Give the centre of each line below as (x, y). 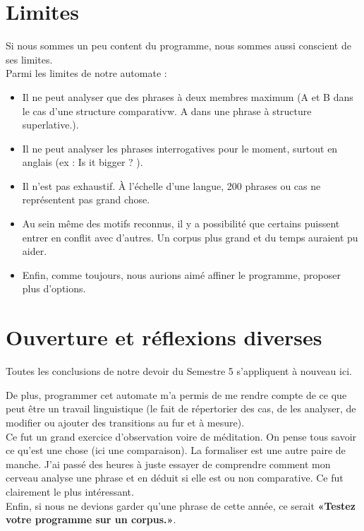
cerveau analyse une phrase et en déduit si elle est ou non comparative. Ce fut (175, 478)
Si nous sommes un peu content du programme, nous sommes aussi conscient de (178, 46)
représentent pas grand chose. (86, 199)
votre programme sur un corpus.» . (91, 519)
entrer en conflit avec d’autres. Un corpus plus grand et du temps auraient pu (190, 237)
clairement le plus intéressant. (70, 491)
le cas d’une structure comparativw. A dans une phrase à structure (167, 111)
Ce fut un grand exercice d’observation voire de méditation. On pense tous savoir (181, 436)
